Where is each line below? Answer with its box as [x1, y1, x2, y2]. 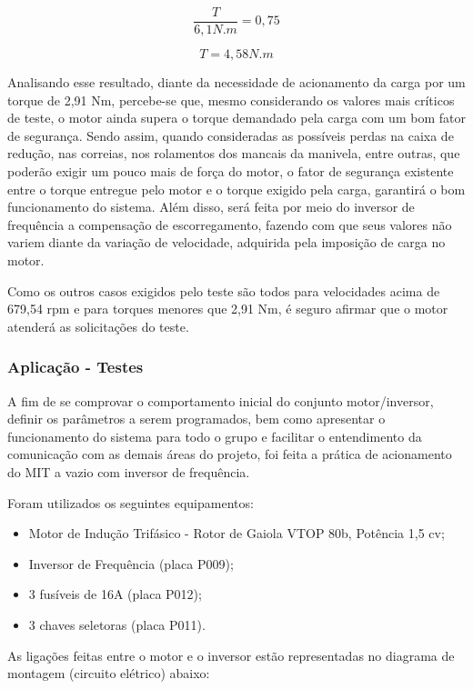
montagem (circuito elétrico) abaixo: [7, 664, 210, 683]
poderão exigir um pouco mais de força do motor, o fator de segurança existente [7, 162, 454, 181]
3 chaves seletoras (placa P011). [28, 614, 206, 634]
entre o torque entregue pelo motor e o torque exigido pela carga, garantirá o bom [7, 179, 466, 198]
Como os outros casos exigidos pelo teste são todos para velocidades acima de [7, 281, 440, 300]
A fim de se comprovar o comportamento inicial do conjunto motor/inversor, [7, 391, 434, 410]
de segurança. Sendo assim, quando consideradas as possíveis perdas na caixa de [7, 125, 454, 145]
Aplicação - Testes [7, 355, 144, 378]
